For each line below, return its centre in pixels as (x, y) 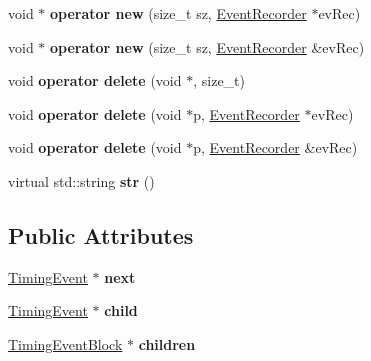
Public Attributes (101, 234)
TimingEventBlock (65, 343)
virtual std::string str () (81, 180)
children (167, 343)
